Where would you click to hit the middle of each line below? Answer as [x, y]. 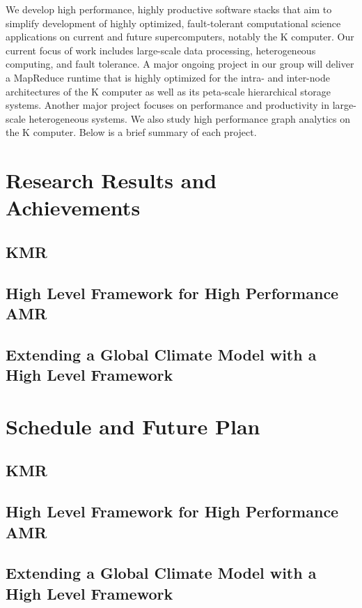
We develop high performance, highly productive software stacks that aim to [169, 9]
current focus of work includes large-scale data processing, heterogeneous [161, 50]
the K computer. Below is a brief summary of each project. [131, 132]
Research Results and [111, 180]
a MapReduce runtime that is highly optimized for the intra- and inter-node [168, 77]
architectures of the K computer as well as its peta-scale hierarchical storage [168, 91]
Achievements [73, 207]
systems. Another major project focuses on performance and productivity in [167, 105]
